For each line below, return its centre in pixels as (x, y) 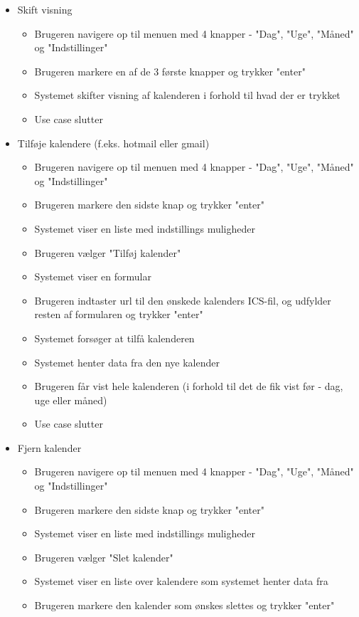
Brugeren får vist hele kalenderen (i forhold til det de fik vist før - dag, (189, 386)
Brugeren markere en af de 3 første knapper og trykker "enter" (170, 71)
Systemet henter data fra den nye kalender (127, 362)
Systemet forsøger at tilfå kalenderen (114, 338)
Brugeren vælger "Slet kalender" (104, 557)
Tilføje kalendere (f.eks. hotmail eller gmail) (113, 143)
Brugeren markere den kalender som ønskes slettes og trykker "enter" (184, 605)
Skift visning (45, 9)
